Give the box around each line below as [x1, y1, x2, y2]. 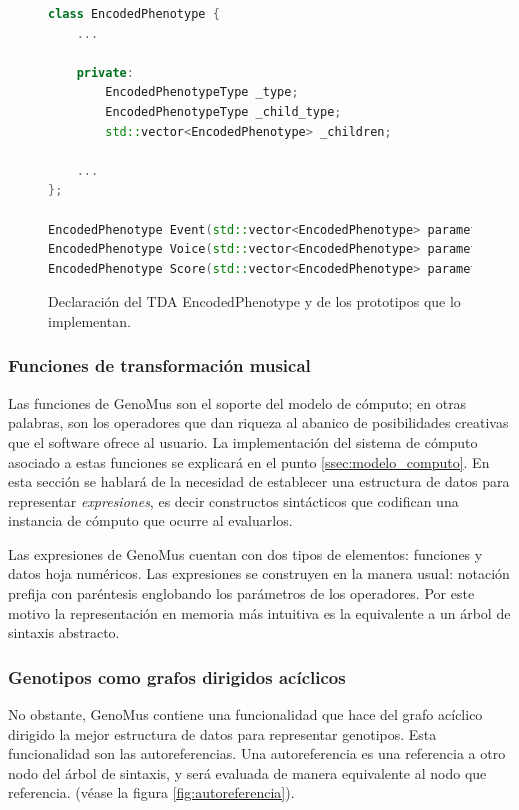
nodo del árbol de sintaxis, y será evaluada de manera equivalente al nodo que [8, 762, 487, 783]
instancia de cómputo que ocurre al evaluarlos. [8, 510, 293, 531]
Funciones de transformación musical [8, 353, 311, 378]
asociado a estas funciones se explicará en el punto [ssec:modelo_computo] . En [8, 451, 490, 472]
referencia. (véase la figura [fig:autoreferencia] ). [8, 782, 295, 803]
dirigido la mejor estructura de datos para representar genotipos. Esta [8, 723, 437, 744]
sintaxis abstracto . [8, 622, 120, 643]
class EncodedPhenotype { [48, 7, 220, 21]
